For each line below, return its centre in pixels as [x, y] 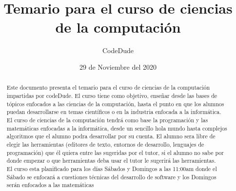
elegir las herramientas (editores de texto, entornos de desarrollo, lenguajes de [105, 144]
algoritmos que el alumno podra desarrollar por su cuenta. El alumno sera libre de [111, 136]
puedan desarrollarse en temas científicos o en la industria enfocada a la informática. [114, 112]
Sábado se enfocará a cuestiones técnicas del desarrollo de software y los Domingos [111, 177]
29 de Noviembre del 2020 [118, 67]
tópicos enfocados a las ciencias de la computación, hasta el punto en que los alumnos [115, 104]
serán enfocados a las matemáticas [50, 185]
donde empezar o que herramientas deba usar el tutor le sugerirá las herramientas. [111, 161]
